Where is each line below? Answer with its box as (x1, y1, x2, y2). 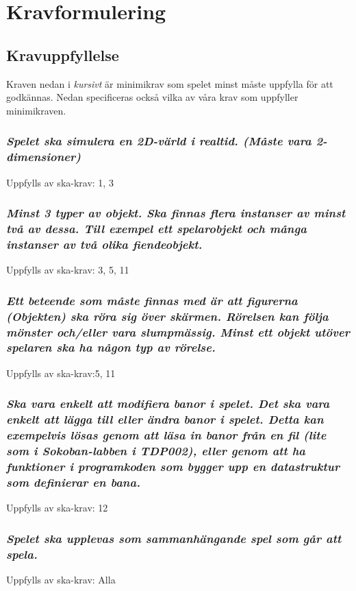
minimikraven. (6, 103, 66, 117)
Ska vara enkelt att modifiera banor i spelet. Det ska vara (6, 395, 330, 412)
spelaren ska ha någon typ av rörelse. (6, 339, 216, 356)
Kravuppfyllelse (6, 44, 119, 65)
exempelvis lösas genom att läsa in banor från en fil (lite (6, 426, 327, 444)
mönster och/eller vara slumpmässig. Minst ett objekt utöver (6, 323, 350, 340)
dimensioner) (6, 148, 81, 165)
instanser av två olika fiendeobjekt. (6, 235, 203, 252)
